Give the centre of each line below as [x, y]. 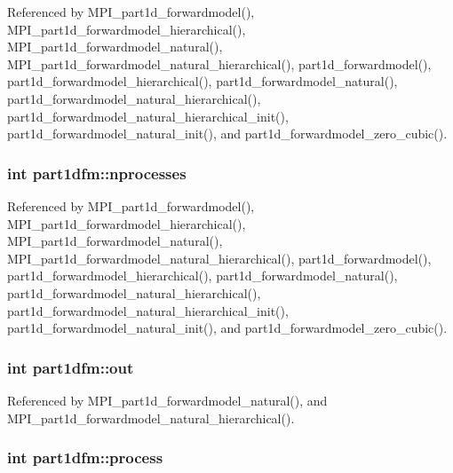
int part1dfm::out [71, 367]
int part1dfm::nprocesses [97, 173]
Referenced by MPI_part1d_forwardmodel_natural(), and [167, 400]
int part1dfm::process [85, 457]
